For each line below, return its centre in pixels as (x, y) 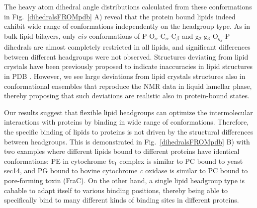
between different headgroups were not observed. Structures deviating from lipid (126, 56)
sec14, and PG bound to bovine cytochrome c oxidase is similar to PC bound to (126, 171)
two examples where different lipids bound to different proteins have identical (122, 151)
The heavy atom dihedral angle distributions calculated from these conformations (128, 6)
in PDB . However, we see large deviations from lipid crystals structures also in (125, 76)
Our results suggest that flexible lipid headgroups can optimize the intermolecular (128, 112)
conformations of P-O (122, 35)
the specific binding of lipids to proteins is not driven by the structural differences (129, 131)
